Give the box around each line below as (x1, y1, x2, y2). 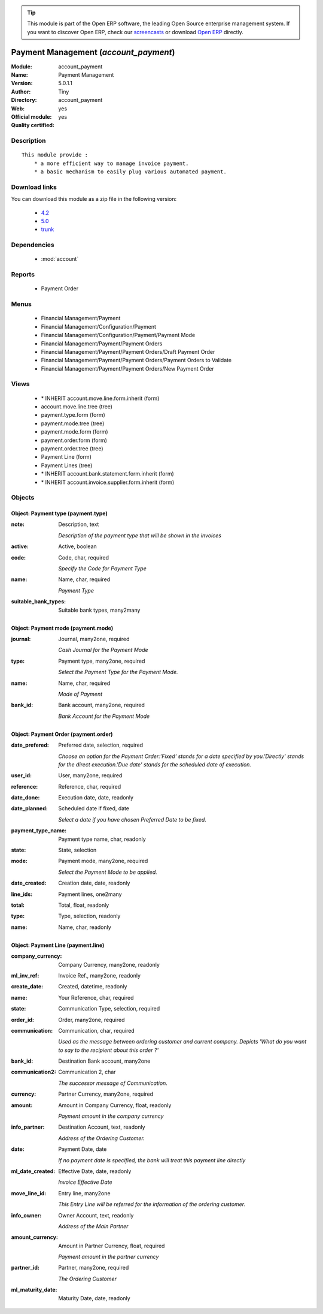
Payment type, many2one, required (58, 657, 145, 664)
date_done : (11, 794, 40, 801)
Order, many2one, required (58, 1016, 125, 1023)
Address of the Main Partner (58, 1222, 129, 1229)
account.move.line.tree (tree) (41, 403, 113, 410)
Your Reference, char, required (58, 994, 134, 1001)
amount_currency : (11, 1234, 58, 1241)
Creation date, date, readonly (58, 879, 130, 887)
